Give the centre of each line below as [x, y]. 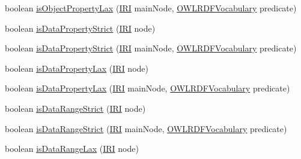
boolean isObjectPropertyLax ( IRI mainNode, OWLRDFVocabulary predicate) [151, 8]
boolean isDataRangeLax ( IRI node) [72, 149]
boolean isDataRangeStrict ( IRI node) [75, 108]
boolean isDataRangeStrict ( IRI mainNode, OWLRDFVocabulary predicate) [146, 128]
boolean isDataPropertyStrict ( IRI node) [80, 28]
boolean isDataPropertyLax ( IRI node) [77, 68]
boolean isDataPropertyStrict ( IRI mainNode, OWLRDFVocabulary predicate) [151, 48]
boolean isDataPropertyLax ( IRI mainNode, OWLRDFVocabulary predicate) [147, 88]
